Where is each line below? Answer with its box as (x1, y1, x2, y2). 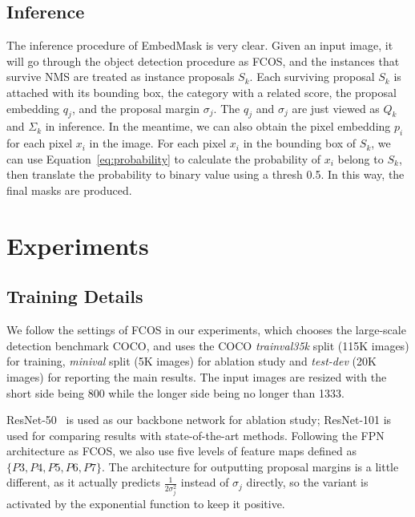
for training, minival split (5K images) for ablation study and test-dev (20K (6, 353, 377, 370)
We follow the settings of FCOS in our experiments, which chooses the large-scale (6, 321, 406, 338)
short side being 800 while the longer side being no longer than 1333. (6, 384, 344, 401)
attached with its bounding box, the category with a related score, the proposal (6, 83, 397, 100)
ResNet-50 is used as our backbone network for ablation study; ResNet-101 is (6, 411, 392, 428)
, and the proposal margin (71, 99, 200, 116)
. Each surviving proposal (249, 68, 375, 85)
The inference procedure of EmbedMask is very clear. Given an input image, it (6, 37, 393, 54)
